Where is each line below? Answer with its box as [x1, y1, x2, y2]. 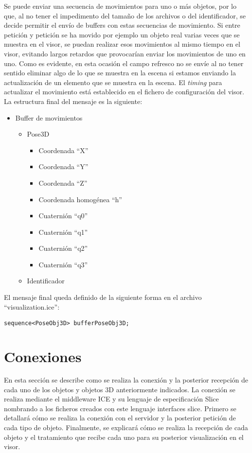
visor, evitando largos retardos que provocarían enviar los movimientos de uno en [4, 48, 246, 58]
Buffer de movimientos [15, 112, 83, 122]
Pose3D [27, 129, 50, 139]
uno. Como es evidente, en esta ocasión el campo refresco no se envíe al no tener [4, 58, 244, 68]
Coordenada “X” [38, 145, 89, 155]
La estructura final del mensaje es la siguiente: [4, 96, 143, 106]
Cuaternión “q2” [38, 243, 88, 253]
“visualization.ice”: [4, 301, 60, 312]
